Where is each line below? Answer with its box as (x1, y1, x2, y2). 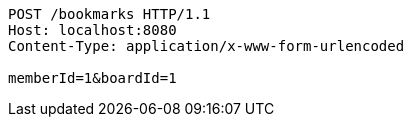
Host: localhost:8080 (8, 22, 177, 38)
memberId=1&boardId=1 (8, 70, 177, 86)
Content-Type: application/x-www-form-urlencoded (8, 38, 405, 54)
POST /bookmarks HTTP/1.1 (8, 6, 211, 22)
